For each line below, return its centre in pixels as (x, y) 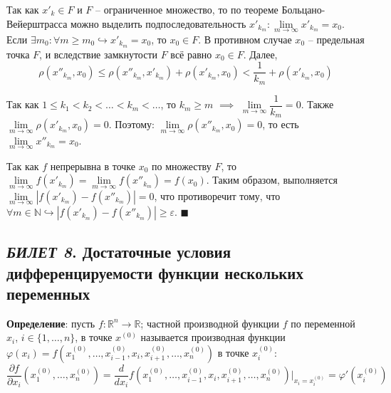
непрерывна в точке (93, 166)
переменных (48, 293)
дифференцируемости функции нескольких (155, 272)
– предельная (336, 39)
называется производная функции (213, 337)
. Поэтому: (132, 124)
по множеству (182, 166)
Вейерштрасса (37, 23)
